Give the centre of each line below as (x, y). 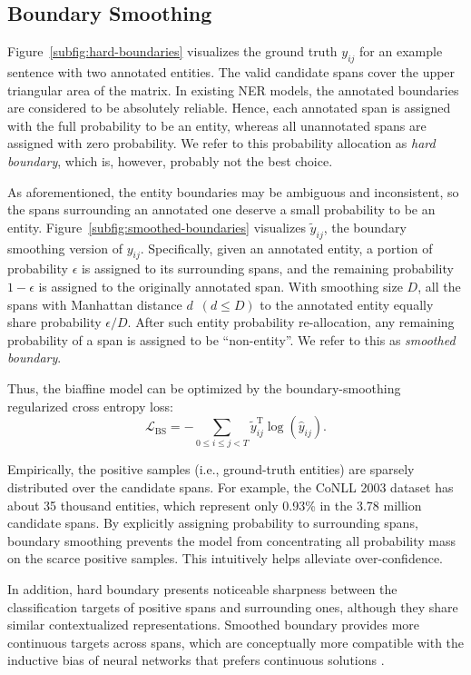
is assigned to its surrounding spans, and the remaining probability (267, 268)
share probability (54, 322)
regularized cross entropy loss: (90, 406)
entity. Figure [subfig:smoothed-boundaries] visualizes (157, 227)
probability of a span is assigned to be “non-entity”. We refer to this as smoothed (231, 339)
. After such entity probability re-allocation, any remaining (291, 322)
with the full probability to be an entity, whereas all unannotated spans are (217, 125)
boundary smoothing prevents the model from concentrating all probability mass (232, 540)
